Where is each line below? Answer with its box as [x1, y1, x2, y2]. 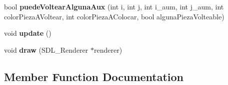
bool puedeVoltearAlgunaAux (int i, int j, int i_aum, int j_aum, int [4, 1, 224, 11]
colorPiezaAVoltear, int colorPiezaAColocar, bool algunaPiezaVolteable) [4, 11, 224, 21]
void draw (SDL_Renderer [4, 44, 88, 55]
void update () [4, 28, 51, 38]
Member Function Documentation [4, 69, 184, 84]
